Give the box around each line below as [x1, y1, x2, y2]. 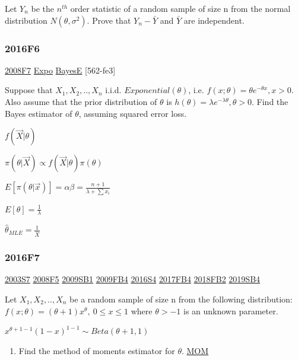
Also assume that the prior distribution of [5, 95, 157, 107]
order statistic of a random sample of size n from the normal [70, 2, 291, 14]
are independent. [183, 14, 245, 26]
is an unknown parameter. [183, 304, 278, 317]
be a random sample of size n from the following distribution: [69, 293, 293, 305]
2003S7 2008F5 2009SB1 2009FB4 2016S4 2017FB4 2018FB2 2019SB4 [5, 273, 261, 285]
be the [31, 2, 55, 14]
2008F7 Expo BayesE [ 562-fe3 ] [5, 63, 116, 76]
